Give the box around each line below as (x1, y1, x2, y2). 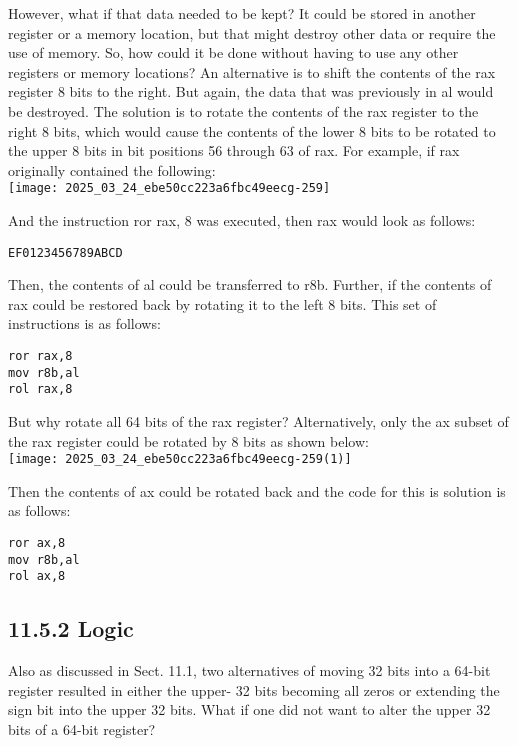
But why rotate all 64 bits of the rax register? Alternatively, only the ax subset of (8, 411, 509, 431)
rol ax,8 (8, 569, 66, 584)
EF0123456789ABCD (8, 245, 123, 260)
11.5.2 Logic (8, 613, 134, 644)
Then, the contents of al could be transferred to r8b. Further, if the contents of (8, 274, 492, 295)
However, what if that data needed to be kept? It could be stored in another (8, 3, 476, 23)
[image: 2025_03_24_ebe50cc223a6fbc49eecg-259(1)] (8, 452, 352, 467)
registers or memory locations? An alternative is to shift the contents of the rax (8, 61, 496, 82)
